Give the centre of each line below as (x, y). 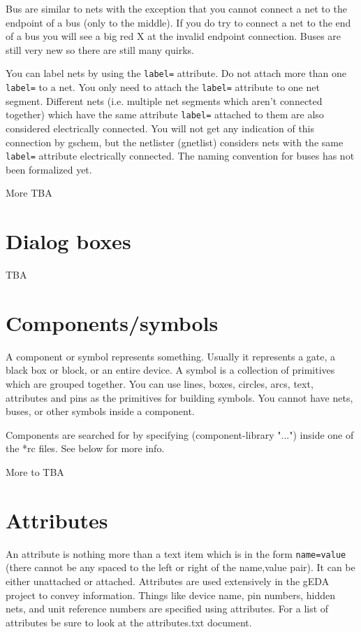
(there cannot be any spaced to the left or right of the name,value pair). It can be (180, 567)
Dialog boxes (68, 241)
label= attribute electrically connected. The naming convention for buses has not (180, 156)
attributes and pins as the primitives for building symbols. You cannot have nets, (179, 397)
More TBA (29, 193)
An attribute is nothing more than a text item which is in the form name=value (176, 553)
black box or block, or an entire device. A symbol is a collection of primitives (170, 370)
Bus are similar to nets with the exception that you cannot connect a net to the (176, 8)
